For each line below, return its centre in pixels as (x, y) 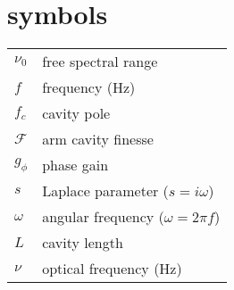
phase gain (75, 165)
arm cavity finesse (98, 139)
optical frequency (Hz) (112, 269)
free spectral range (100, 62)
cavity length (83, 243)
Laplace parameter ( (105, 191)
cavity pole (76, 113)
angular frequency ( (103, 217)
